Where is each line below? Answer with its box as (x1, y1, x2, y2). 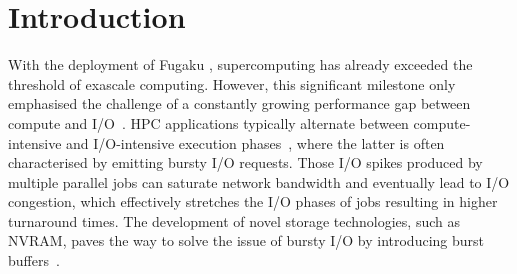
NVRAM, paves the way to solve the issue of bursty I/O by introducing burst (8, 230, 484, 251)
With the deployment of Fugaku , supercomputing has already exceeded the (8, 54, 473, 75)
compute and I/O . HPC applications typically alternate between (8, 112, 409, 133)
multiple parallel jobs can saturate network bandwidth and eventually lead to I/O (8, 171, 510, 192)
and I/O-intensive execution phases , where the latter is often (66, 132, 445, 153)
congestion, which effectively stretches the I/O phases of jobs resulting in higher (8, 191, 498, 212)
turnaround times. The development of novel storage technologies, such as (8, 210, 460, 231)
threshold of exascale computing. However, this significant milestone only (8, 73, 456, 94)
